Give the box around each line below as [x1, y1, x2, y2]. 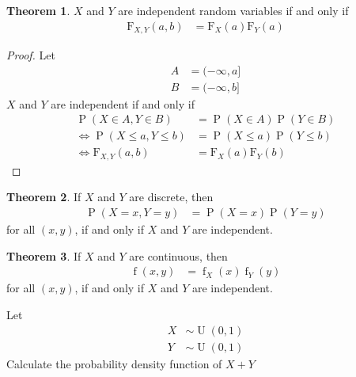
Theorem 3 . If [6, 247, 81, 264]
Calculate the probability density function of [6, 355, 222, 371]
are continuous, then [129, 247, 228, 264]
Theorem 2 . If [6, 188, 81, 205]
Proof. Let [6, 47, 55, 63]
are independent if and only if [51, 95, 195, 112]
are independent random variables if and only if [118, 2, 349, 18]
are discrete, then [129, 188, 214, 205]
